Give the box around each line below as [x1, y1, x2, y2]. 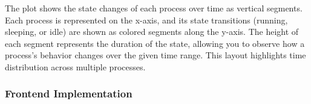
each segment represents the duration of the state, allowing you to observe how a [5, 37, 305, 49]
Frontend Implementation [5, 86, 133, 101]
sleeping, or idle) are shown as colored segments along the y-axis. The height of [5, 25, 299, 38]
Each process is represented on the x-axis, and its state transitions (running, [5, 13, 288, 26]
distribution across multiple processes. [5, 60, 146, 73]
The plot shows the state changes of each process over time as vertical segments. [5, 2, 303, 14]
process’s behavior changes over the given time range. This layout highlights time [5, 49, 306, 61]
